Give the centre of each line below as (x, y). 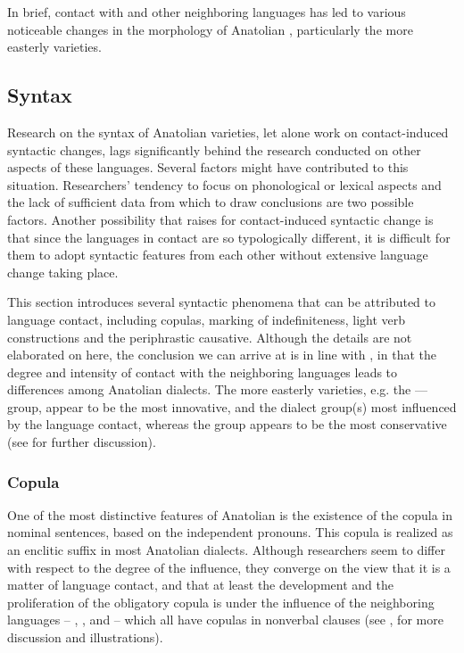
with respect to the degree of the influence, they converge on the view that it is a (229, 567)
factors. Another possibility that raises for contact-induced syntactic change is (220, 219)
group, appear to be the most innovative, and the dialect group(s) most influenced (232, 406)
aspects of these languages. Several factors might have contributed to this (208, 167)
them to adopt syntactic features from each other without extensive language (218, 255)
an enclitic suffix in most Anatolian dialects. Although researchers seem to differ (226, 550)
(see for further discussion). (82, 442)
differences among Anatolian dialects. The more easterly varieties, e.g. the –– (217, 389)
